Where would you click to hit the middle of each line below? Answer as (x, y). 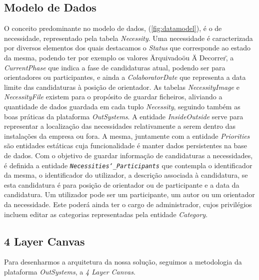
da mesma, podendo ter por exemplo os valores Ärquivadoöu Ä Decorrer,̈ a (119, 57)
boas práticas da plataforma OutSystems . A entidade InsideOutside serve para (124, 116)
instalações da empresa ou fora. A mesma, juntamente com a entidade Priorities (127, 136)
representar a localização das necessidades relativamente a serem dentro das (120, 126)
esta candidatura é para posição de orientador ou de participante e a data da (122, 184)
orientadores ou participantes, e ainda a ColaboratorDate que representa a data (125, 77)
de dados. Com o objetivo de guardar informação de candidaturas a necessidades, (128, 155)
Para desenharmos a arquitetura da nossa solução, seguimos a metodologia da (123, 262)
